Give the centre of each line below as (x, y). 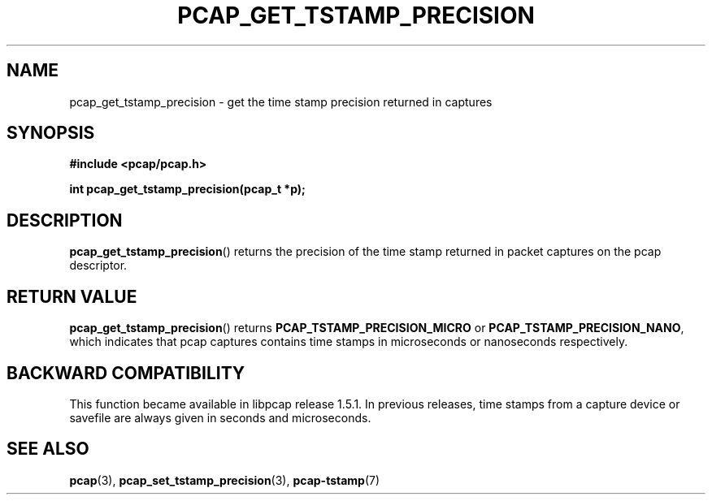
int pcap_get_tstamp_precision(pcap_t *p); (187, 189)
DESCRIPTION (65, 220)
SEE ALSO (48, 449)
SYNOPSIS (51, 133)
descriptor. (98, 266)
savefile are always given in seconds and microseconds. (220, 417)
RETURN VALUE (72, 296)
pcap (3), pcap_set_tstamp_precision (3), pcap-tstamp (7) (225, 480)
